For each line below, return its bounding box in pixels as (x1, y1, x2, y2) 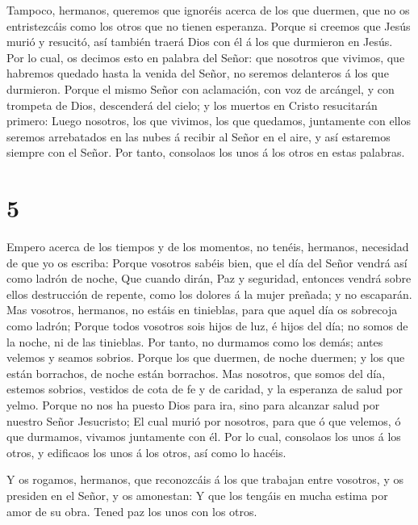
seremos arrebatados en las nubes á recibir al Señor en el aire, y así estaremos (6, 128, 391, 145)
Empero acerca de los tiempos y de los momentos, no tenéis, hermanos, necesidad (6, 238, 409, 255)
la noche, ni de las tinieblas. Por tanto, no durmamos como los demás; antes (6, 333, 383, 350)
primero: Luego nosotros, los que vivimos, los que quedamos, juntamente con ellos (6, 112, 411, 129)
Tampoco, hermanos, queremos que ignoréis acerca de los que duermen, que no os (6, 2, 410, 18)
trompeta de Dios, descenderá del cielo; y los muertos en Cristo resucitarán (6, 96, 378, 113)
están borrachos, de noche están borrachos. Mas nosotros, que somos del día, (6, 364, 386, 381)
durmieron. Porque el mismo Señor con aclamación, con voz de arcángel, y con (6, 80, 395, 97)
